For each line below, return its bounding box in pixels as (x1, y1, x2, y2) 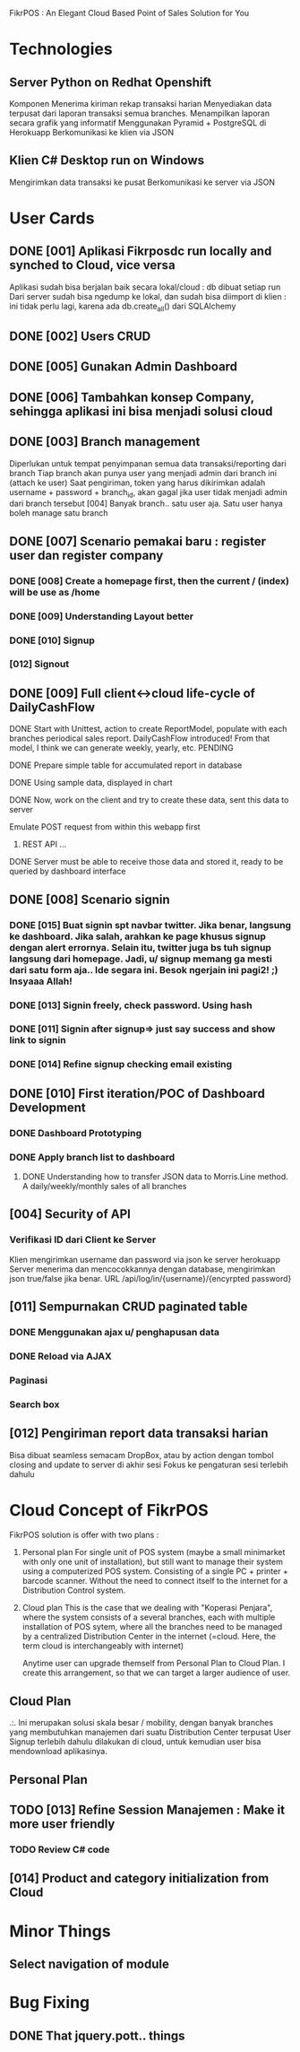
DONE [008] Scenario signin (9, 891, 170, 907)
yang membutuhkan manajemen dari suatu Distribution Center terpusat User (9, 1726, 291, 1738)
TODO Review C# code (9, 1843, 110, 1856)
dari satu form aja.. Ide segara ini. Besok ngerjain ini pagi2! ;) (9, 963, 279, 976)
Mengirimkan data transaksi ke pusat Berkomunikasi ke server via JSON (9, 177, 276, 187)
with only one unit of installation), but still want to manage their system (21, 1556, 284, 1568)
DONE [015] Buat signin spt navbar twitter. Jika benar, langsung (9, 918, 292, 931)
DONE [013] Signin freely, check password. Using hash (9, 999, 253, 1012)
